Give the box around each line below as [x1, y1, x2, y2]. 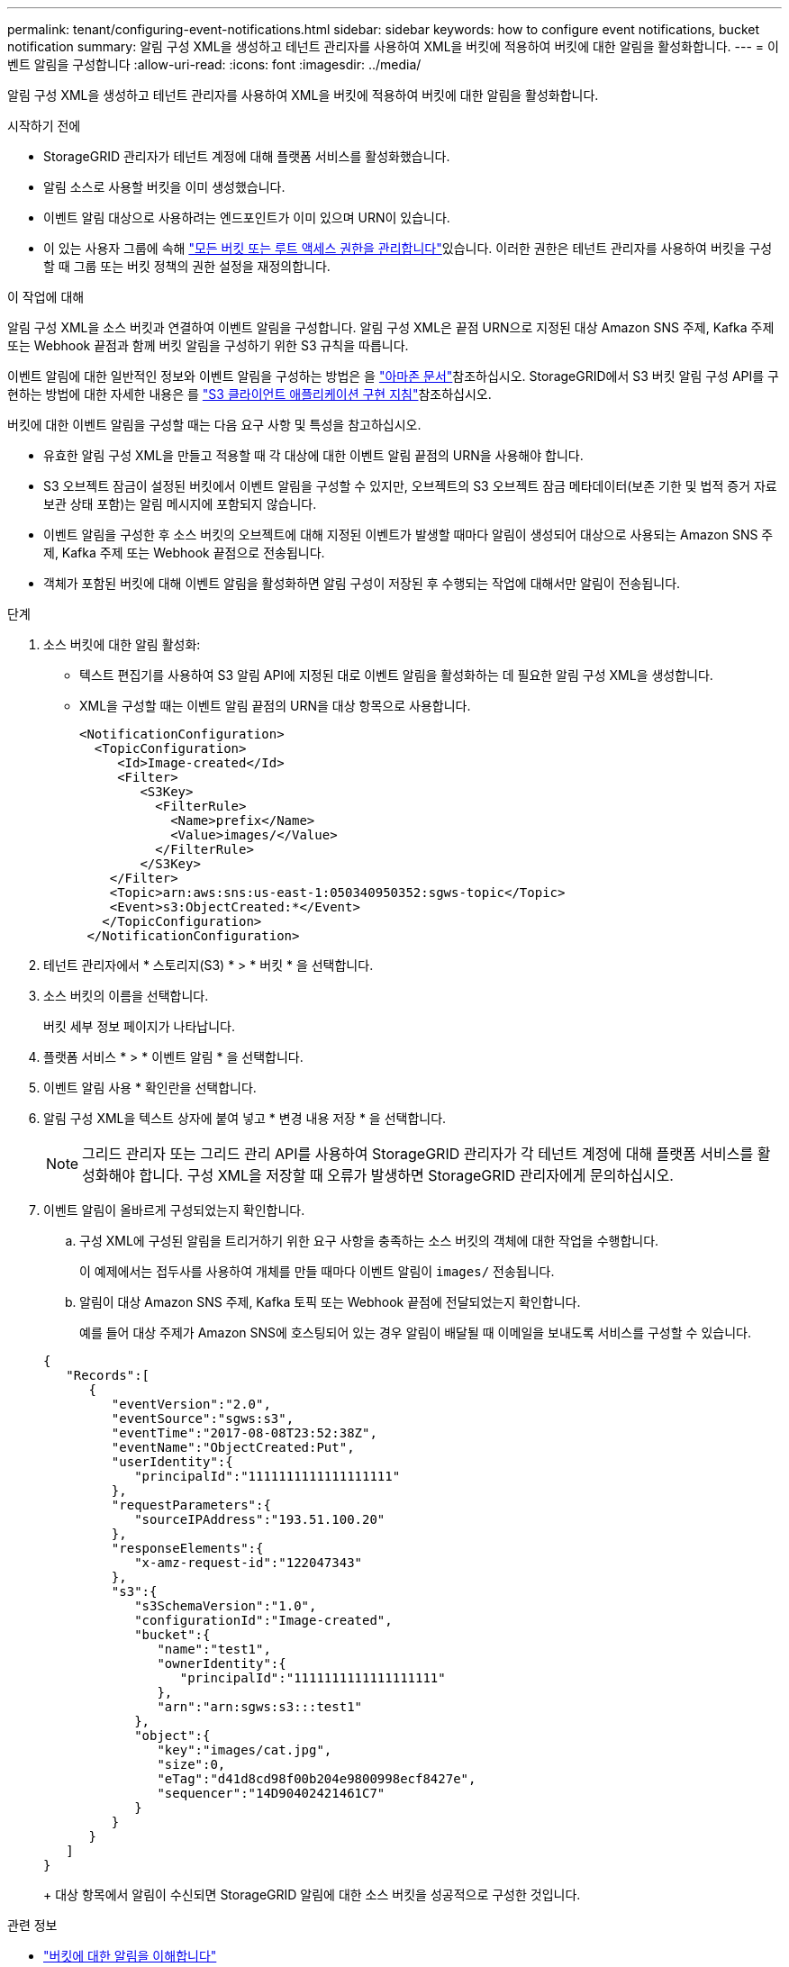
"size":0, [157, 1757, 226, 1772]
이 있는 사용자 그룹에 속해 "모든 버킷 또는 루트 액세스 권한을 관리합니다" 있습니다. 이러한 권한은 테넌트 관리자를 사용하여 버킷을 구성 [43, 240, 773, 256]
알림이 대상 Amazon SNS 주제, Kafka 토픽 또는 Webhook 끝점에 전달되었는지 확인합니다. [79, 1294, 581, 1310]
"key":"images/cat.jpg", [157, 1743, 332, 1757]
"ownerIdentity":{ [157, 1656, 286, 1671]
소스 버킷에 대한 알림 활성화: [43, 637, 201, 652]
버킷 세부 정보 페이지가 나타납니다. [43, 1019, 235, 1034]
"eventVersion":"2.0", [111, 1397, 271, 1411]
